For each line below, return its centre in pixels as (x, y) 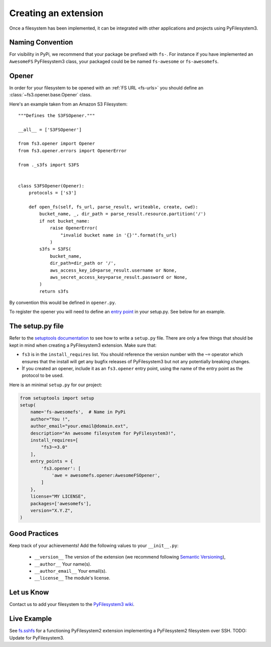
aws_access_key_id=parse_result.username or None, (113, 270)
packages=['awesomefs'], (61, 503)
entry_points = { (52, 461)
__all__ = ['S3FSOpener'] (50, 130)
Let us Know (29, 592)
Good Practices (34, 533)
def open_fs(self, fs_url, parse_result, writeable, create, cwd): (113, 207)
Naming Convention (41, 42)
